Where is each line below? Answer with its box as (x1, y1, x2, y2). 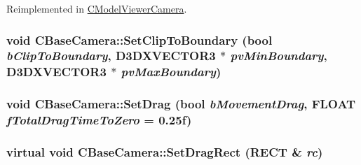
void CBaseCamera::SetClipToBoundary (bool (6, 31, 273, 48)
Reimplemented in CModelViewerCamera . (6, 1, 187, 15)
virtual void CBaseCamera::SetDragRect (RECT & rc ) (6, 143, 323, 160)
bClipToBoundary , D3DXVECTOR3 (6, 47, 216, 64)
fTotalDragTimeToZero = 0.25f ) (6, 111, 192, 129)
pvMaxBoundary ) (121, 63, 222, 80)
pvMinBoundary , (230, 47, 327, 64)
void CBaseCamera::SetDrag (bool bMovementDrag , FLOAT (6, 95, 356, 113)
